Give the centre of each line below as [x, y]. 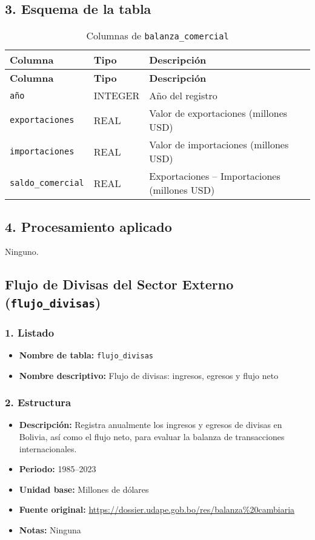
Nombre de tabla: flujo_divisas [86, 354]
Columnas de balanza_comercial [157, 36]
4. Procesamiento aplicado [88, 226]
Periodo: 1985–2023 [58, 469]
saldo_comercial [47, 183]
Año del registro [183, 96]
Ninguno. [22, 252]
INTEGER [117, 96]
